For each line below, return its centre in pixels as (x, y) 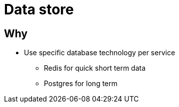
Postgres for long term (81, 84)
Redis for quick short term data (95, 68)
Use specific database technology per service (100, 53)
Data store (39, 9)
